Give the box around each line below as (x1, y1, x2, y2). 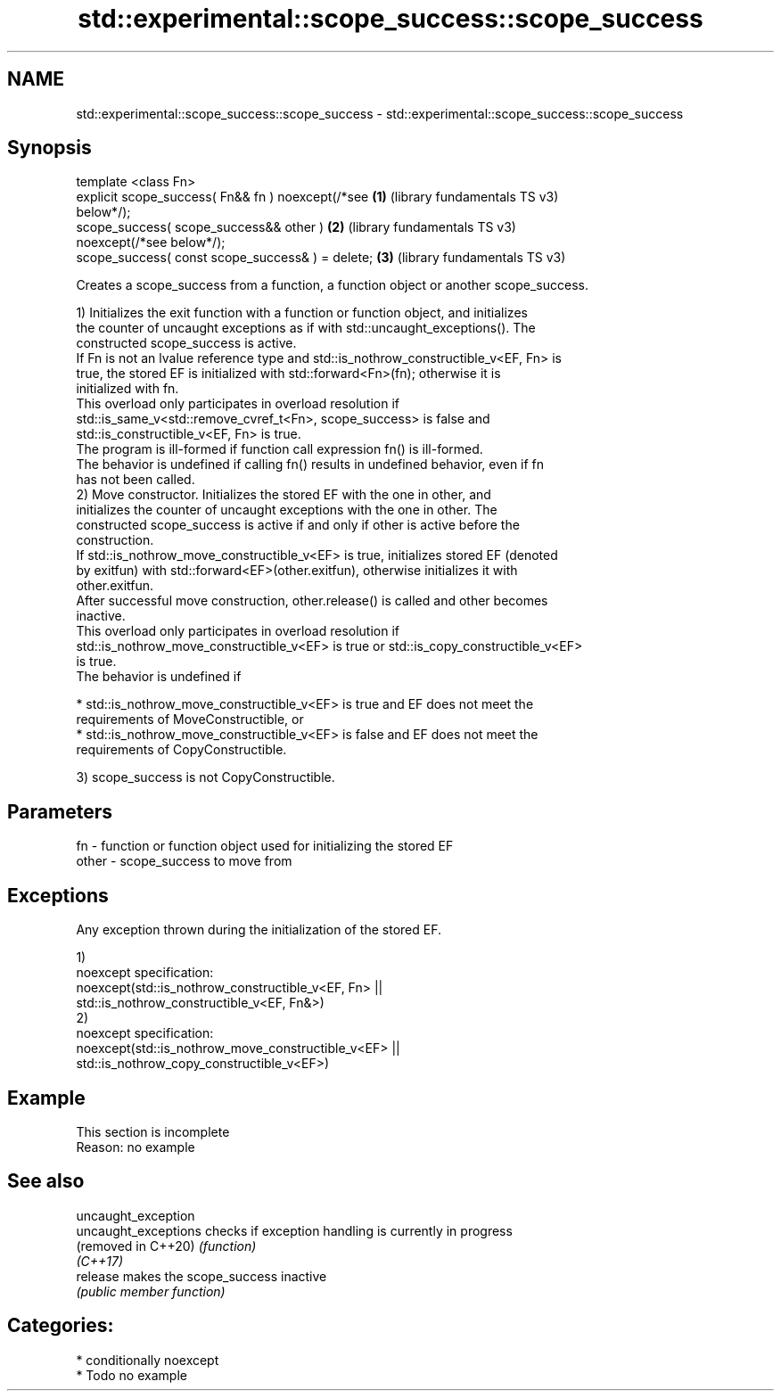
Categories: (7, 1314, 114, 1337)
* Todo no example (76, 1367, 187, 1383)
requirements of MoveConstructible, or (76, 711, 304, 728)
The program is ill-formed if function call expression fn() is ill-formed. (76, 441, 483, 457)
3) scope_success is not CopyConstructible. (76, 769, 335, 785)
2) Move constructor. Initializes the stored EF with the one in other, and (76, 487, 491, 503)
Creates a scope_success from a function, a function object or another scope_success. (76, 277, 588, 293)
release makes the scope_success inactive (76, 1268, 327, 1284)
